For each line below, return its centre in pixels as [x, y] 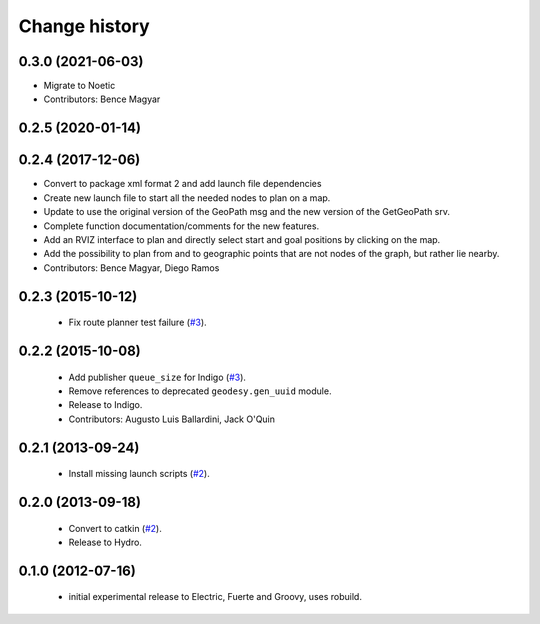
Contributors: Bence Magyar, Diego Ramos [131, 267]
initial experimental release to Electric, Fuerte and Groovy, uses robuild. [215, 597]
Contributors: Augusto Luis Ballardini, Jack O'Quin [171, 419]
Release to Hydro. [105, 542]
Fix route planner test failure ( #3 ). [137, 322]
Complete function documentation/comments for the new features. [181, 226]
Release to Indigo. [105, 405]
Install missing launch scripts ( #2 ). [139, 474]
